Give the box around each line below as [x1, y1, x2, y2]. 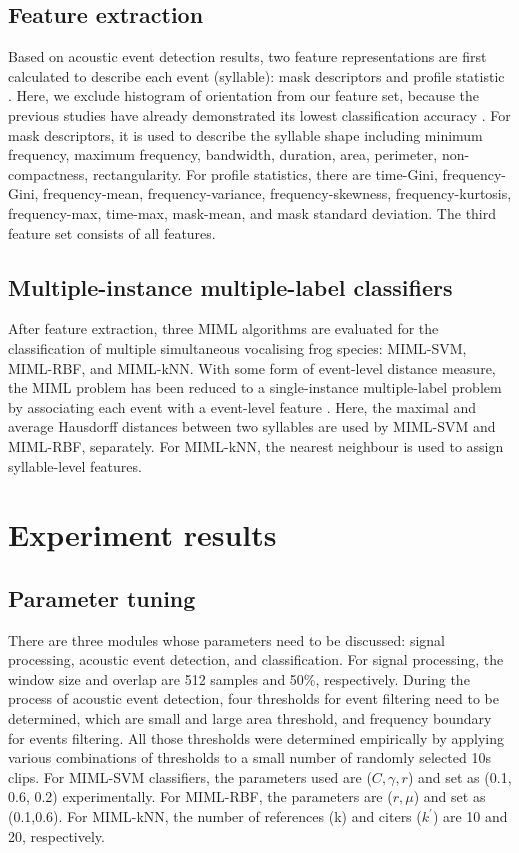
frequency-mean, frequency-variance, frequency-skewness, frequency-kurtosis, [43, 183, 512, 204]
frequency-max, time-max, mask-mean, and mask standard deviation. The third [8, 202, 497, 223]
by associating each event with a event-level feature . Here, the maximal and [8, 396, 477, 417]
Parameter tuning [8, 582, 196, 613]
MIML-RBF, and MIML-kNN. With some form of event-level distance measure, [8, 357, 496, 378]
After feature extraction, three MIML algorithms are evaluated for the [8, 318, 439, 339]
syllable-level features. [8, 455, 142, 476]
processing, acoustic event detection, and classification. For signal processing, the [8, 649, 504, 670]
